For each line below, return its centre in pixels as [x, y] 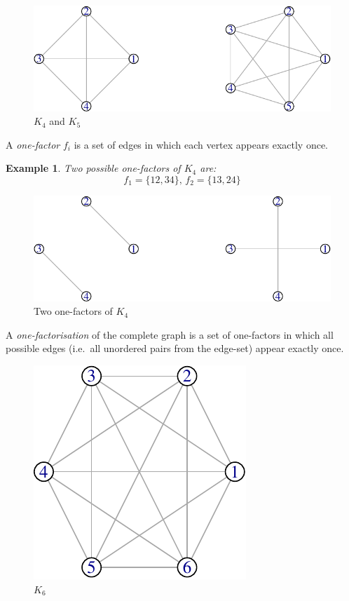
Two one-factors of [73, 311]
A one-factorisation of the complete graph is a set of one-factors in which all [170, 334]
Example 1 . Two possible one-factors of [93, 168]
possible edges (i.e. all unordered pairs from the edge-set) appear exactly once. [175, 348]
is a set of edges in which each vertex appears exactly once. [201, 144]
